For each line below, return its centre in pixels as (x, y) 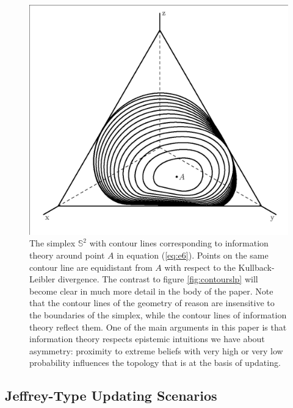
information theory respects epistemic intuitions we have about (147, 339)
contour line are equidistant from (91, 267)
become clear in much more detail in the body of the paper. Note (151, 291)
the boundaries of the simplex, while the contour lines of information (158, 314)
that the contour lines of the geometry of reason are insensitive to (152, 303)
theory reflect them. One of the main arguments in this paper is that (158, 327)
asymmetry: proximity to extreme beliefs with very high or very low (156, 350)
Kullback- (256, 267)
